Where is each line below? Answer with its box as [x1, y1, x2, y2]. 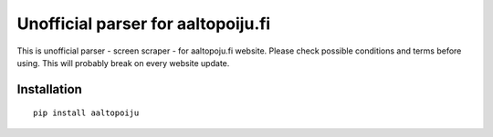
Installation [16, 82, 82, 97]
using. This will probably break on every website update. [16, 57, 230, 68]
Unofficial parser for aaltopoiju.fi [16, 14, 271, 34]
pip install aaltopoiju [33, 108, 140, 118]
